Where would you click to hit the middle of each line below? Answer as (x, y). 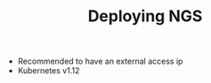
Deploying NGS (145, 16)
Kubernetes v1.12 (49, 71)
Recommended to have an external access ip (100, 61)
